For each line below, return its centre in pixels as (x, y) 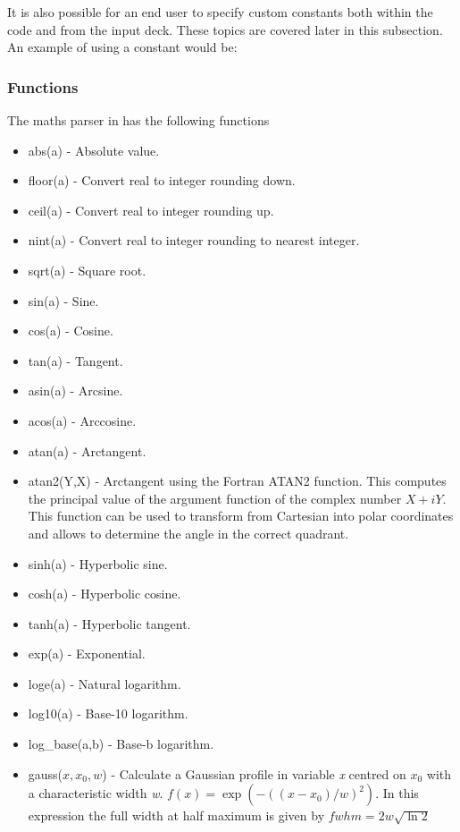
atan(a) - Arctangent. (87, 450)
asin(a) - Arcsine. (75, 391)
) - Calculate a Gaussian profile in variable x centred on (254, 773)
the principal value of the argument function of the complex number (215, 498)
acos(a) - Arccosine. (82, 420)
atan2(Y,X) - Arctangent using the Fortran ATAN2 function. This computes (237, 481)
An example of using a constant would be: (122, 47)
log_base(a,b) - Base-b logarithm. (121, 744)
